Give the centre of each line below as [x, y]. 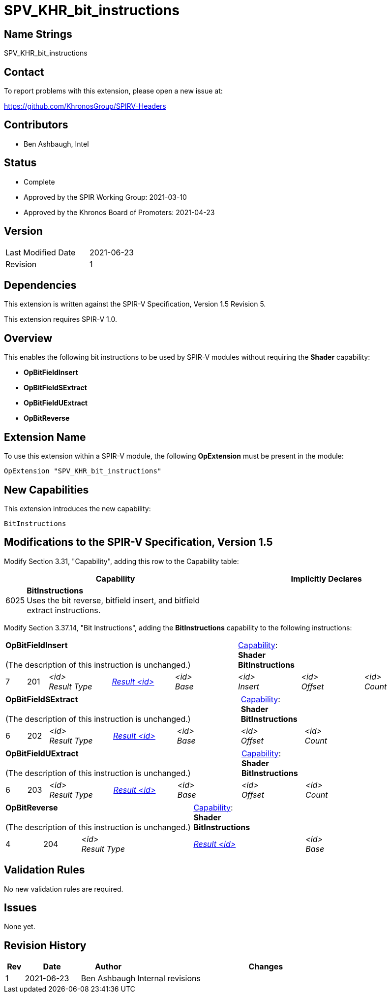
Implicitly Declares [326, 578]
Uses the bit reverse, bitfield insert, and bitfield [113, 600]
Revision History [45, 945]
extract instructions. [64, 610]
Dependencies [40, 285]
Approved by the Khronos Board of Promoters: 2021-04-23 [119, 212]
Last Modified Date [41, 252]
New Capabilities [46, 490]
